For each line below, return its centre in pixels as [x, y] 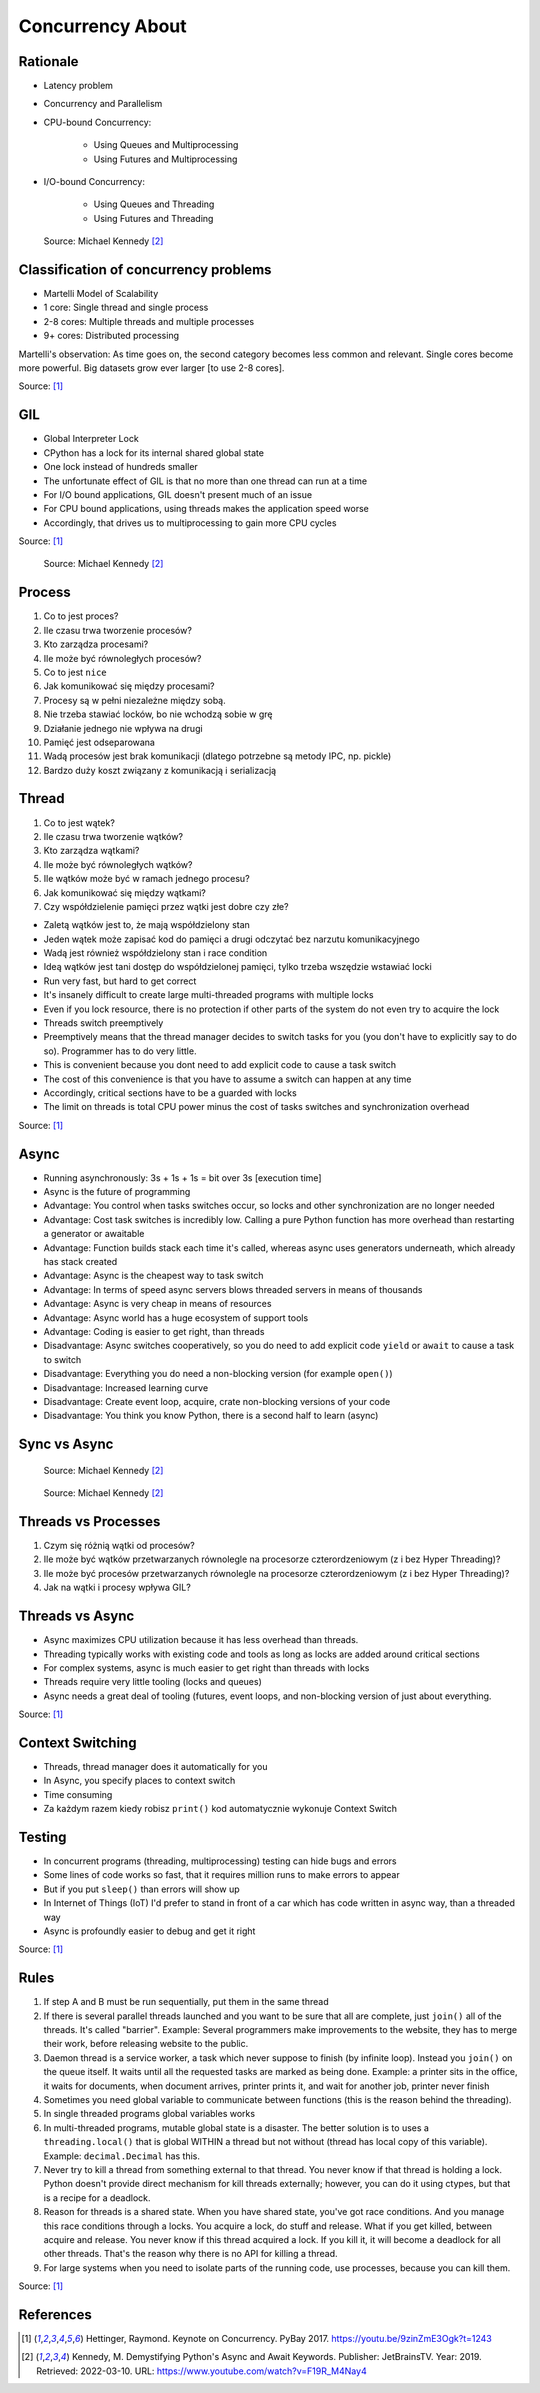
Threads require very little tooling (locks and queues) [152, 1682]
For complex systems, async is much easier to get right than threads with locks [206, 1667]
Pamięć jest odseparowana [99, 742]
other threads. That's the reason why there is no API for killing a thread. [191, 2254]
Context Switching [77, 1742]
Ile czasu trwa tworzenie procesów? [117, 630]
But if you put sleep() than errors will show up [141, 1889]
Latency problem [78, 86]
